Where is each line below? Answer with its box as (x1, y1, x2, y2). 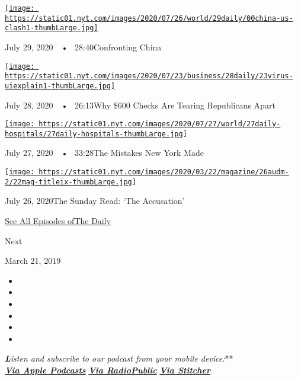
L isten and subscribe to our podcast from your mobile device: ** (5, 352, 233, 365)
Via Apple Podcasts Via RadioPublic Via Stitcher (5, 363, 210, 376)
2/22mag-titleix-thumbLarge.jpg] (5, 177, 136, 186)
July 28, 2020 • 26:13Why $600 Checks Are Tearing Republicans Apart (5, 98, 275, 111)
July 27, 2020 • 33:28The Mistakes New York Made (5, 146, 204, 159)
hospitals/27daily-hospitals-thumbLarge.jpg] (5, 129, 187, 138)
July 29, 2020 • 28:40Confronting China (5, 40, 162, 53)
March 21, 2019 (5, 254, 61, 267)
